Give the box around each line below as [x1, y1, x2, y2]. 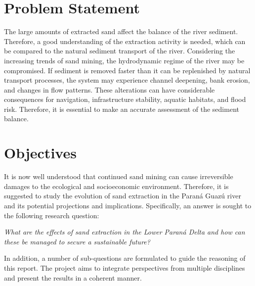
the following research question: [4, 210, 99, 220]
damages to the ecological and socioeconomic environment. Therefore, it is [4, 181, 229, 191]
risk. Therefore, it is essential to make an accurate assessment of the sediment [4, 103, 239, 114]
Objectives [4, 143, 77, 163]
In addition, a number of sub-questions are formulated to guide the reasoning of [4, 253, 246, 263]
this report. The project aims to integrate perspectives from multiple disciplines [4, 262, 245, 273]
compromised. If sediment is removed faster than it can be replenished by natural [4, 65, 251, 75]
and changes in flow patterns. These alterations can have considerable [4, 84, 215, 95]
